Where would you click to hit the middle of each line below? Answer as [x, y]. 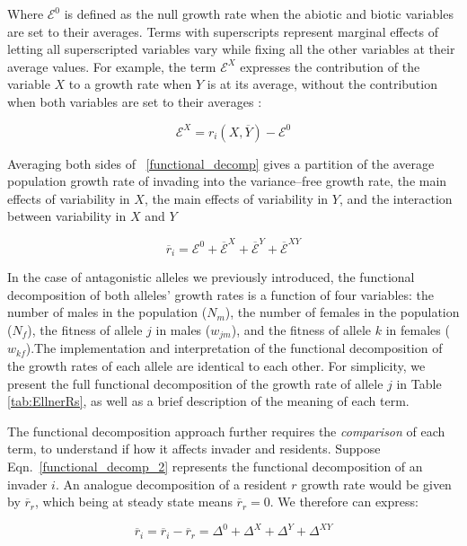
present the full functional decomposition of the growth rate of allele [195, 383]
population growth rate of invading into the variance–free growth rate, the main [227, 181]
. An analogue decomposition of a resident [171, 484]
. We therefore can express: [344, 502]
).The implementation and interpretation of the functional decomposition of [234, 348]
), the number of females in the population [342, 312]
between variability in [67, 216]
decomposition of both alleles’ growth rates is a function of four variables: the [221, 294]
